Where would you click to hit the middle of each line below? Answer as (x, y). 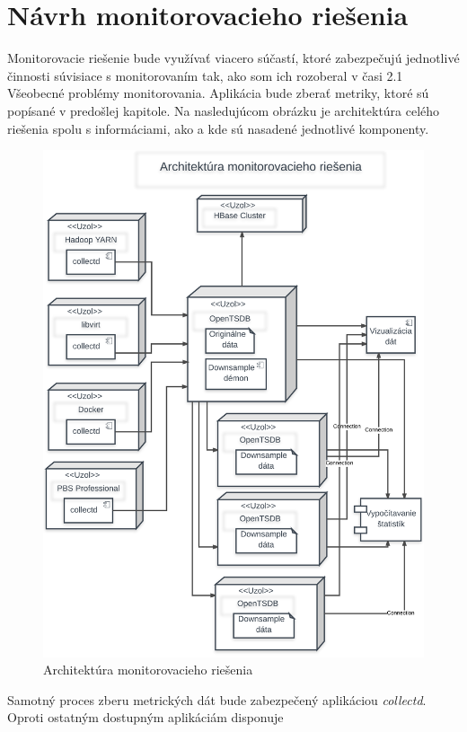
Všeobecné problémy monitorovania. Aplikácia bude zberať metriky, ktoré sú (218, 93)
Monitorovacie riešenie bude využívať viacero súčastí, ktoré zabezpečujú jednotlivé (233, 58)
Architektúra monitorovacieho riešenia (148, 670)
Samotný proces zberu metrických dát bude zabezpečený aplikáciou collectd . (217, 699)
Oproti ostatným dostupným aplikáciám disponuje (145, 717)
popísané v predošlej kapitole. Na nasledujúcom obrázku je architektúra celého (224, 110)
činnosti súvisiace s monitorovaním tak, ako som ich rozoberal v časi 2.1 (205, 75)
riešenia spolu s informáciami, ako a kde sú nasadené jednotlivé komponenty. (218, 128)
